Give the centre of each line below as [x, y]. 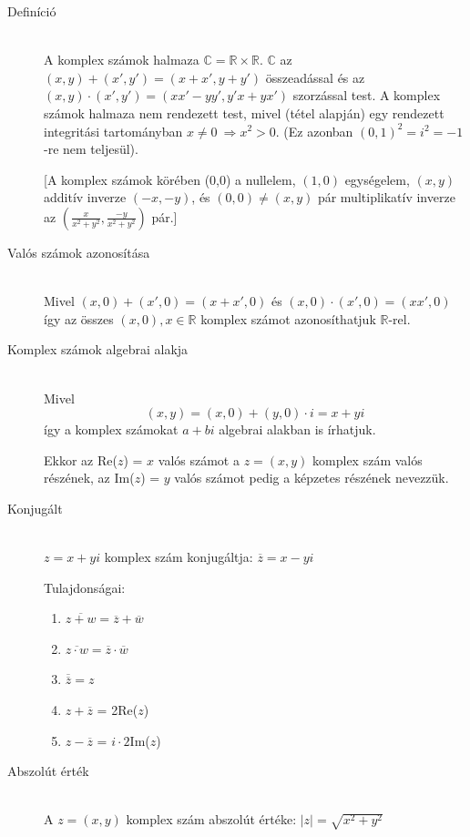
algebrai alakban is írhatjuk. [297, 429]
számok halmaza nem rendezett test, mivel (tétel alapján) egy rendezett [244, 112]
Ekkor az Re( [81, 459]
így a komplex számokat [111, 429]
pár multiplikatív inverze [386, 197]
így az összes [79, 318]
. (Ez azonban [314, 131]
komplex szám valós [368, 459]
